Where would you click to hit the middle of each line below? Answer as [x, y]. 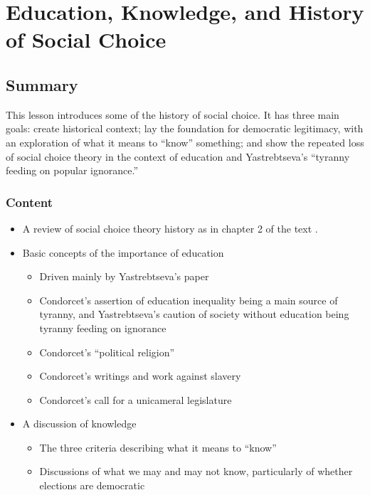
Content [30, 202]
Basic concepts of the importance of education [123, 252]
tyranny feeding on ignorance [103, 328]
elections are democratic [92, 485]
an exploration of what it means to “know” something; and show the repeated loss [185, 142]
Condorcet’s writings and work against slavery [140, 376]
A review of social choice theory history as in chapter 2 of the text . [170, 228]
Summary [42, 84]
